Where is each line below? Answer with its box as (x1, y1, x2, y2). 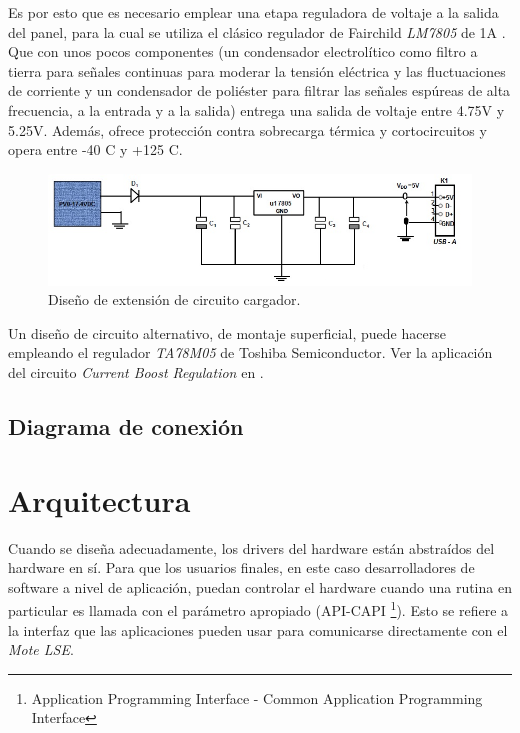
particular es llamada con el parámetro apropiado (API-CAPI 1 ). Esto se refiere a (8, 597, 509, 620)
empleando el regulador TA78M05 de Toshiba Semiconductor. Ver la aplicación (8, 342, 493, 363)
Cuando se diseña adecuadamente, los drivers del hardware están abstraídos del (8, 537, 495, 558)
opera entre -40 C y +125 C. (8, 139, 183, 160)
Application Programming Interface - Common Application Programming (31, 687, 483, 708)
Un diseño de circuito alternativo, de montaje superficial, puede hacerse (8, 322, 446, 343)
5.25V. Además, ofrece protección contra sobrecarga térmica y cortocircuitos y (8, 119, 487, 140)
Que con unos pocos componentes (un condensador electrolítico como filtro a (8, 41, 478, 62)
